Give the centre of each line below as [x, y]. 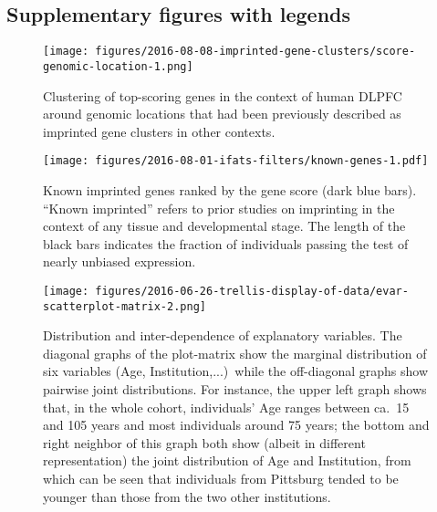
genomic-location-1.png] [118, 66]
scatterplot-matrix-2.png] [125, 306]
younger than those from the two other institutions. [187, 496]
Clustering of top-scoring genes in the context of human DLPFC [223, 95]
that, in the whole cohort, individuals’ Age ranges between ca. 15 [226, 407]
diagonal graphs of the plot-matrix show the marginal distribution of [235, 353]
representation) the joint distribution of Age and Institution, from [227, 460]
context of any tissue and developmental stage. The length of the [224, 226]
